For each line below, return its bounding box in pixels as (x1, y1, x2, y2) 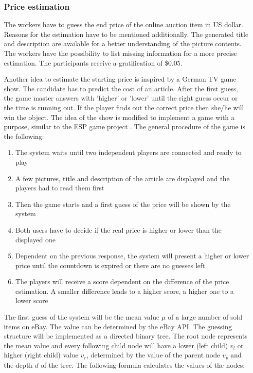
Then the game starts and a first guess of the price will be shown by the (15, 199, 231, 209)
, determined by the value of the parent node (86, 350, 220, 360)
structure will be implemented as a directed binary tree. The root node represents (4, 331, 248, 341)
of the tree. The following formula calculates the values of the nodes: (40, 359, 245, 370)
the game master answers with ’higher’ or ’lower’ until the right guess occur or (4, 93, 238, 103)
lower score (15, 295, 48, 305)
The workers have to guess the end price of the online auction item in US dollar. (4, 19, 243, 30)
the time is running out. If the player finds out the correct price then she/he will (4, 102, 244, 112)
